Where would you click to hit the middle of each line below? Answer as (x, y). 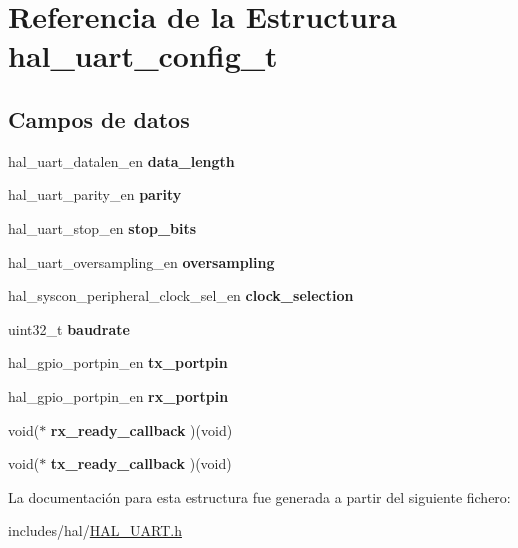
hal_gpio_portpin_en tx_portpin (118, 362)
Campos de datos (99, 118)
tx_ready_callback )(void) (141, 463)
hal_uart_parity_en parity (95, 194)
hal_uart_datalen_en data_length (121, 160)
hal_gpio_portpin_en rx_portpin (118, 395)
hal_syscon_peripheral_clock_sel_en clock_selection (181, 295)
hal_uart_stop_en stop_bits (102, 227)
